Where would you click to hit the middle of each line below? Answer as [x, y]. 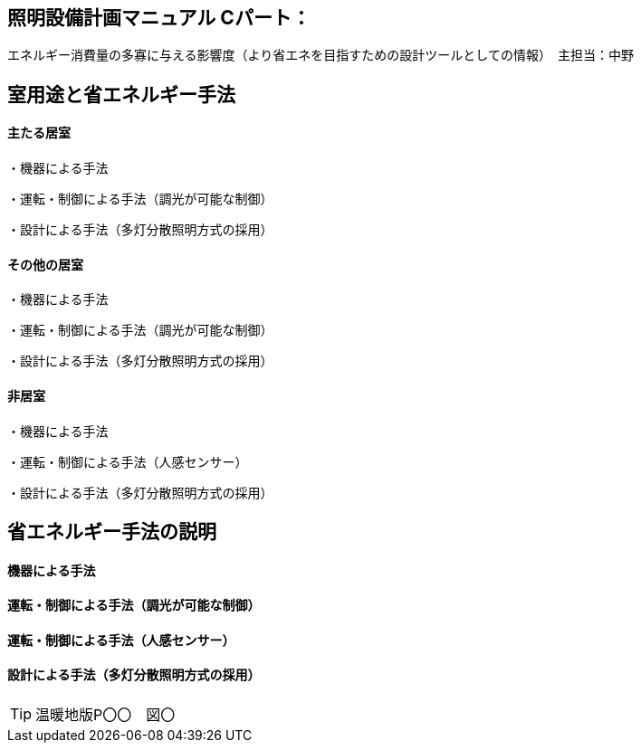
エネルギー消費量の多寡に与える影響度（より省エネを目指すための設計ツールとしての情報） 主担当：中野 [320, 55]
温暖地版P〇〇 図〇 [105, 714]
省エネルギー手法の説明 [112, 531]
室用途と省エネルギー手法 [121, 94]
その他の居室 [45, 264]
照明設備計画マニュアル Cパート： [159, 18]
